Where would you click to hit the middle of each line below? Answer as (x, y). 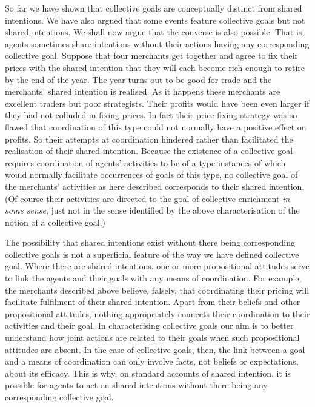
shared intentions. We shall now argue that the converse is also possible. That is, (155, 32)
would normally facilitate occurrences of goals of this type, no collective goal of (151, 174)
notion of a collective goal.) (55, 222)
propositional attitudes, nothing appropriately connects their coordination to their (157, 313)
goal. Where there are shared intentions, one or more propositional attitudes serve (157, 266)
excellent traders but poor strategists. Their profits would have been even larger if (157, 103)
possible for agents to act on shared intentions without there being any (136, 385)
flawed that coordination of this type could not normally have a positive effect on (156, 126)
